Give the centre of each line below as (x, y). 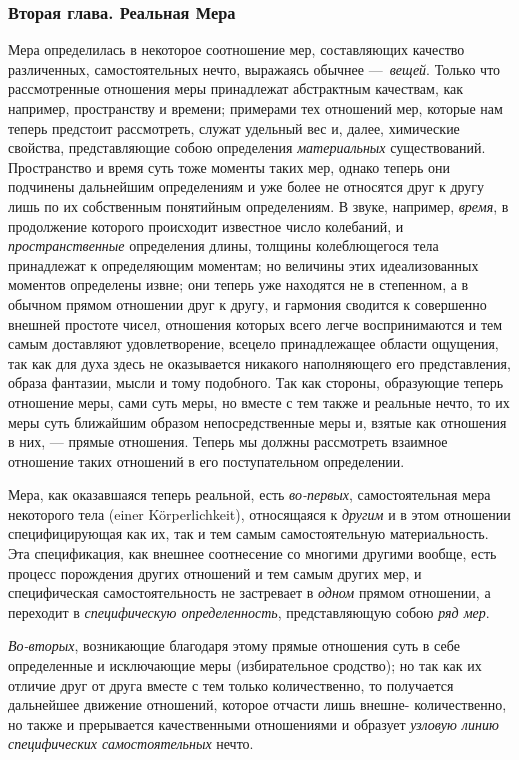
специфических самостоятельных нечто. (131, 743)
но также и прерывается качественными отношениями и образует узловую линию (253, 723)
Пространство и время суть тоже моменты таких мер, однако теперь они (229, 166)
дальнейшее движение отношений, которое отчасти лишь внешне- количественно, (257, 704)
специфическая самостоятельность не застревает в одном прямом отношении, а (249, 592)
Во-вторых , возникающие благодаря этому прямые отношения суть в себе (234, 645)
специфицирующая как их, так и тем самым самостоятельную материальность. (248, 533)
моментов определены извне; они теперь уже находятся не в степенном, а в (238, 284)
